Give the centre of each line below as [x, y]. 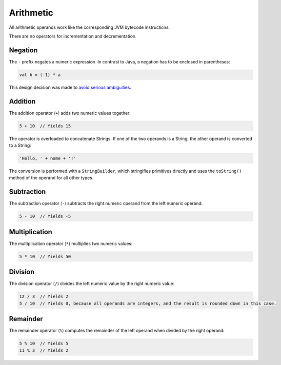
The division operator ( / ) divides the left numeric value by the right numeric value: [92, 284]
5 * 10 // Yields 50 [45, 256]
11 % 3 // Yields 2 [44, 350]
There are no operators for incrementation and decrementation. [73, 36]
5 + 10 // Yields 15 [45, 126]
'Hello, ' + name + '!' [48, 158]
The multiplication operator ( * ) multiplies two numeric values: [71, 243]
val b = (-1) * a [40, 75]
